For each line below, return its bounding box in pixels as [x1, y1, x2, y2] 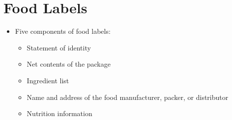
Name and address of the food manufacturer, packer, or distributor [27, 92, 229, 102]
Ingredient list [27, 75, 69, 85]
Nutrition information [27, 108, 92, 119]
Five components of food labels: [15, 26, 111, 36]
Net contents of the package [27, 59, 111, 69]
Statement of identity [27, 42, 91, 52]
